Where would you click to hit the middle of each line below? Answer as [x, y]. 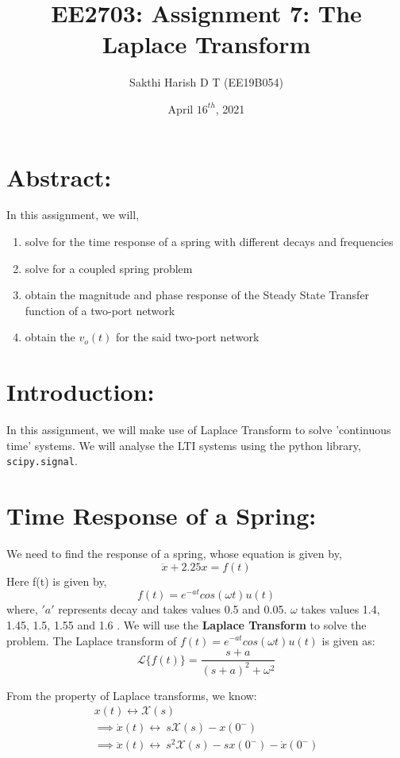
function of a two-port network [100, 310]
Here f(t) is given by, [57, 581]
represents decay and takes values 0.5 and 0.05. [173, 609]
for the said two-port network [188, 337]
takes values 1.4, [340, 609]
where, [22, 609]
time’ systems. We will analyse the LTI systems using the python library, [184, 445]
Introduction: [81, 392]
